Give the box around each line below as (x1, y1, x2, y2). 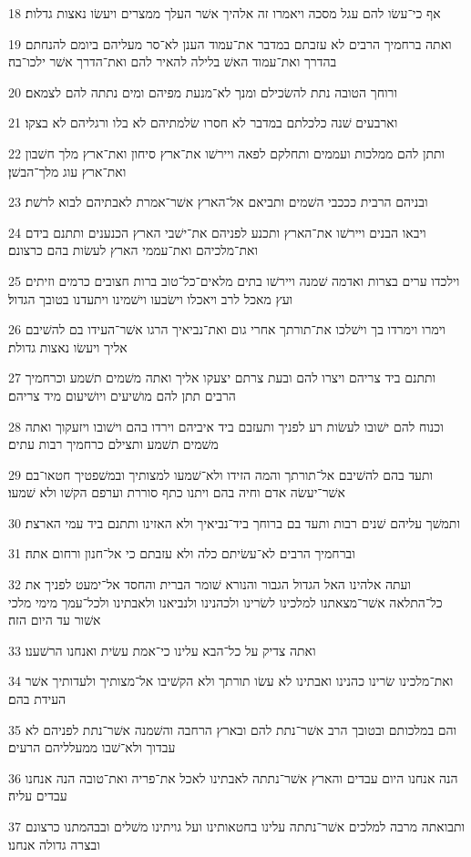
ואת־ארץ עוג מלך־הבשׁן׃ (8, 161, 127, 180)
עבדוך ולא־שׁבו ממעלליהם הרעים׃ (8, 738, 176, 757)
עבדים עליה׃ (8, 786, 67, 805)
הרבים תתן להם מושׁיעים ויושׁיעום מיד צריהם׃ (8, 385, 236, 404)
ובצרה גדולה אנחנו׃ (8, 834, 100, 853)
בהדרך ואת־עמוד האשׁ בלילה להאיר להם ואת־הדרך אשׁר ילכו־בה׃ (8, 52, 337, 71)
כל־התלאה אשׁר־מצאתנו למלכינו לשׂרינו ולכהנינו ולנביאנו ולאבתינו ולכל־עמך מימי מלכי (8, 592, 443, 611)
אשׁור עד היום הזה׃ (8, 610, 101, 629)
